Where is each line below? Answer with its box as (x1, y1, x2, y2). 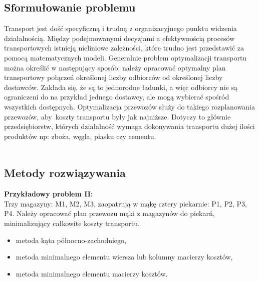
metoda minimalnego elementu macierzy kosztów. (16, 268, 168, 278)
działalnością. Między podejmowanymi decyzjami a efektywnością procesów (4, 32, 235, 43)
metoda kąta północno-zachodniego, (16, 234, 126, 245)
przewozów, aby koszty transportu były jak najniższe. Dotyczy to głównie (4, 111, 231, 121)
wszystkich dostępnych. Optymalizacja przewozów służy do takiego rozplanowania (4, 101, 255, 111)
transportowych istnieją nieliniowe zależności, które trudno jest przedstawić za (4, 42, 244, 53)
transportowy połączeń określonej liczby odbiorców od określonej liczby (4, 72, 223, 82)
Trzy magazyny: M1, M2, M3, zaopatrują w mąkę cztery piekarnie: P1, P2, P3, (4, 198, 247, 208)
